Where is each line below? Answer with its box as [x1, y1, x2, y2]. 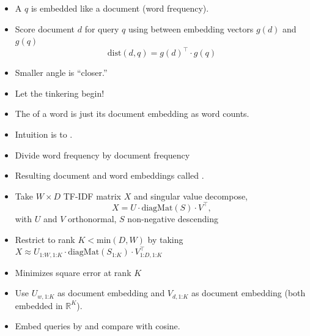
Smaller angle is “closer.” [15, 66, 108, 79]
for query [84, 22, 119, 35]
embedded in [15, 299, 63, 312]
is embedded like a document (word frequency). [31, 2, 209, 14]
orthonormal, [68, 212, 117, 225]
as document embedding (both [191, 286, 306, 299]
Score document [15, 22, 75, 35]
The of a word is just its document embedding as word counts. [15, 107, 249, 120]
